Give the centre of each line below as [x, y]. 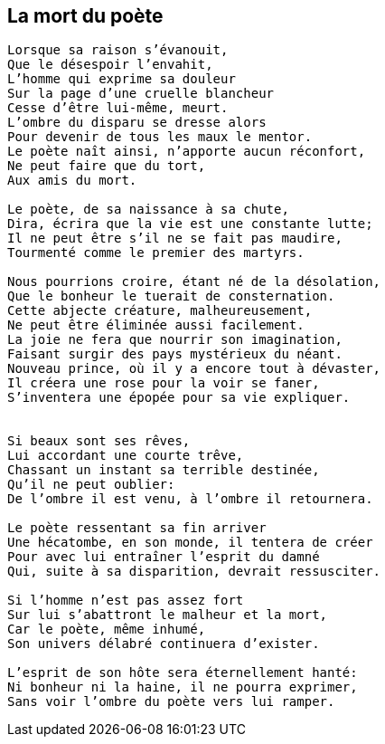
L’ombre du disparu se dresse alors [137, 123]
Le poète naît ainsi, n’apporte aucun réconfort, [187, 152]
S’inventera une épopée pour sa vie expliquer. [179, 398]
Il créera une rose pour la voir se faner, [164, 383]
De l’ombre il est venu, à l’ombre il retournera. [190, 499]
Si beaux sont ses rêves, [99, 441]
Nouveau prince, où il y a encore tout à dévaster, [194, 369]
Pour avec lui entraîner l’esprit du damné [164, 557]
